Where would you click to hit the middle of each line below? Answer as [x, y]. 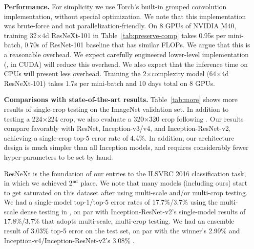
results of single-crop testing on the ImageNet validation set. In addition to [116, 109]
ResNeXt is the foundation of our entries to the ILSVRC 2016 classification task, [125, 173]
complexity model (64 [184, 73]
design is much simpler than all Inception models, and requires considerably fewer [126, 147]
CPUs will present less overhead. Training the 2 [75, 73]
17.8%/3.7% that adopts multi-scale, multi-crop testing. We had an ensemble [119, 221]
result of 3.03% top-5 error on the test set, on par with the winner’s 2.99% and [122, 231]
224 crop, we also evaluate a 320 [96, 118]
